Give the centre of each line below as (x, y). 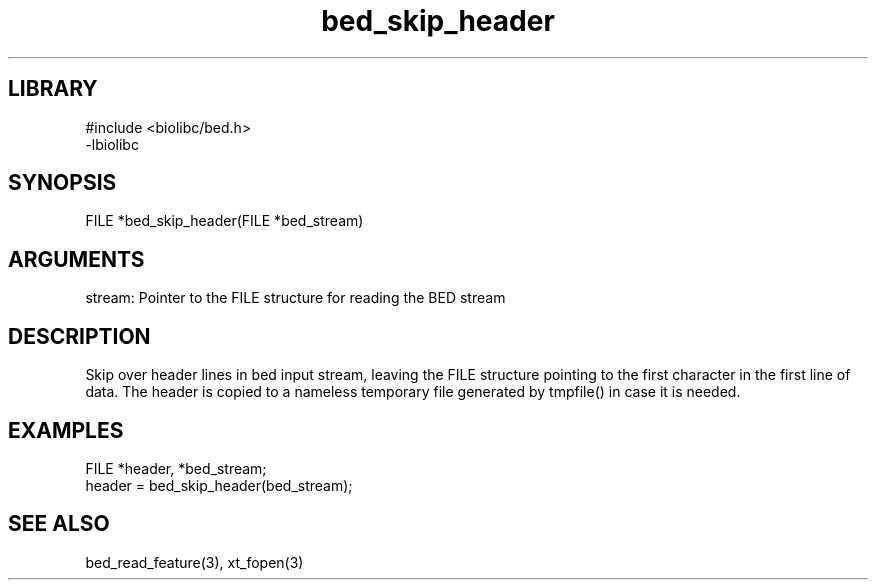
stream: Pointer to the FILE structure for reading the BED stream (295, 298)
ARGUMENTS (76, 259)
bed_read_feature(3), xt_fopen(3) (194, 562)
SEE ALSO (59, 524)
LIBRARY (53, 89)
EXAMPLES (66, 430)
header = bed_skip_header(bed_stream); (219, 485)
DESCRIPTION (79, 336)
